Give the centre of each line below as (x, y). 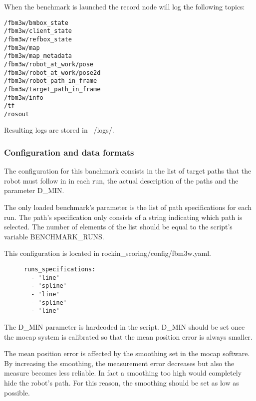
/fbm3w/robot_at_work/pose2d (52, 73)
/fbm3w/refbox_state (38, 39)
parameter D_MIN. (34, 190)
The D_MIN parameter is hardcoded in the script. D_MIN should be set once (125, 326)
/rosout (17, 114)
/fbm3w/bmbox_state (36, 23)
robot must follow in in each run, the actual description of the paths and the (121, 180)
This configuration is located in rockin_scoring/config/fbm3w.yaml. (108, 253)
